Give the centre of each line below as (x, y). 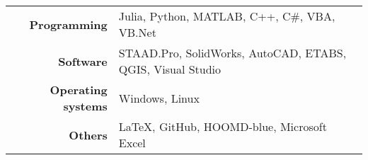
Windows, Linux (159, 98)
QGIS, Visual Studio (170, 69)
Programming (68, 24)
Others (88, 135)
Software (83, 61)
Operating (79, 90)
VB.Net (137, 32)
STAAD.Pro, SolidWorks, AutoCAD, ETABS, (232, 53)
